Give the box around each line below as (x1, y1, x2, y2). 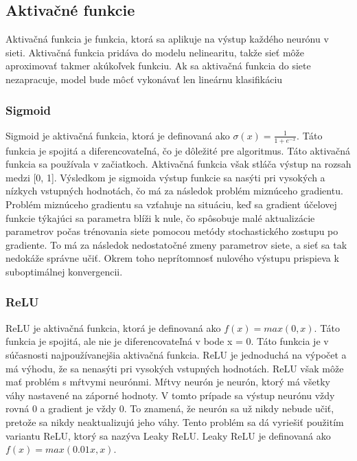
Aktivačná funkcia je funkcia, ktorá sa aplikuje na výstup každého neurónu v (5, 32, 329, 46)
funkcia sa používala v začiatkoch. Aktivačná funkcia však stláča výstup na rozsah (5, 157, 352, 171)
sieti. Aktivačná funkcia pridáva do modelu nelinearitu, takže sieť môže (5, 45, 305, 59)
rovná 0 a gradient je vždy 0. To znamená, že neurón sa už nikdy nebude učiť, (5, 401, 334, 416)
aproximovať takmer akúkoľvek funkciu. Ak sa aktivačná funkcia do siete (5, 58, 311, 73)
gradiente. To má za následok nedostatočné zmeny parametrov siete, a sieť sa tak (5, 237, 347, 251)
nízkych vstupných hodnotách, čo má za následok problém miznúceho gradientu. (5, 183, 343, 198)
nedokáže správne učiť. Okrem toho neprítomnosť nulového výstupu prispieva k (5, 251, 339, 265)
